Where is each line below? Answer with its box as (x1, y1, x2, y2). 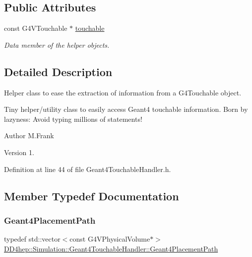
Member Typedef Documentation (4, 188, 179, 203)
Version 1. (4, 147, 34, 157)
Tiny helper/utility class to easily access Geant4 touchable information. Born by (4, 104, 248, 114)
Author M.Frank (4, 130, 54, 141)
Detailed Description (4, 64, 113, 79)
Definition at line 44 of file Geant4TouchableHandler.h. (4, 164, 171, 174)
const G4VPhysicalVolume (69, 234, 150, 244)
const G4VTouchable (4, 23, 67, 33)
